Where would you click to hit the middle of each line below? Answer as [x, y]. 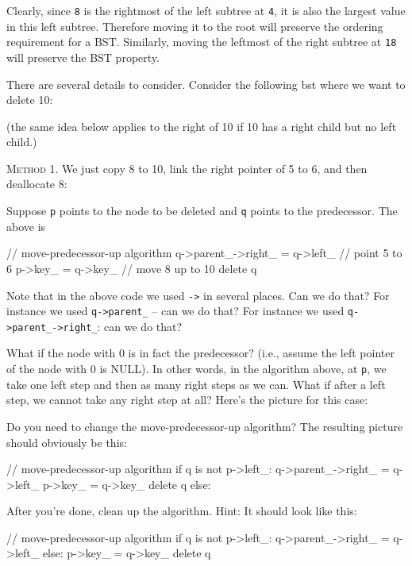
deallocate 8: [37, 184]
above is [26, 226]
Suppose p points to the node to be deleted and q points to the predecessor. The [202, 211]
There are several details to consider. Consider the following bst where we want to [206, 84]
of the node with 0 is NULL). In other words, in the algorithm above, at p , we [196, 369]
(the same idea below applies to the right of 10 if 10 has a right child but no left [202, 126]
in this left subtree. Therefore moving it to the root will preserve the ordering [195, 26]
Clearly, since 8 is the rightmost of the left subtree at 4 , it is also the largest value [206, 10]
